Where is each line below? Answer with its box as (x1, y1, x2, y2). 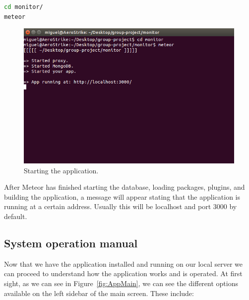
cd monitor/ (4, 3, 43, 10)
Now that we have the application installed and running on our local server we (4, 258, 243, 269)
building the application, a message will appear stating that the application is (4, 191, 240, 202)
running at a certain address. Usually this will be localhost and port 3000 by (4, 201, 237, 212)
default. (4, 211, 27, 221)
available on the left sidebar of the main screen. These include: (4, 288, 194, 298)
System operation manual (4, 235, 138, 250)
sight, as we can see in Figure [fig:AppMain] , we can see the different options (4, 278, 238, 288)
